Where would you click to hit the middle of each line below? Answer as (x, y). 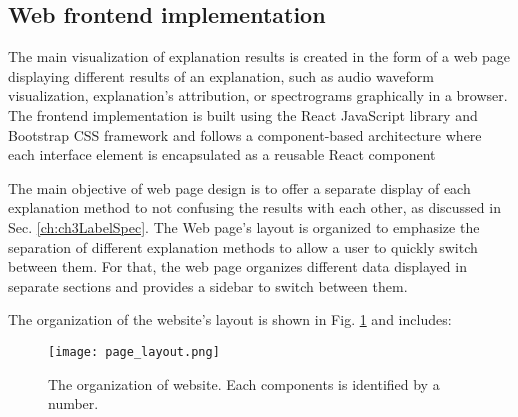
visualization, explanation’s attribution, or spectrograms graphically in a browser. (258, 95)
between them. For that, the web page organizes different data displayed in (237, 266)
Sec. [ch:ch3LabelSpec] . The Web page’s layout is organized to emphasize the (244, 226)
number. (73, 403)
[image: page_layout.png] (134, 351)
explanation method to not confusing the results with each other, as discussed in (254, 207)
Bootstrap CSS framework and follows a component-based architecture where (245, 134)
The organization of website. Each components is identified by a (244, 383)
